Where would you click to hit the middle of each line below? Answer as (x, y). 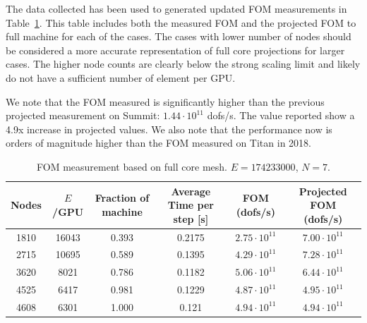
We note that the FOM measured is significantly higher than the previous (165, 101)
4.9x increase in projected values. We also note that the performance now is (169, 129)
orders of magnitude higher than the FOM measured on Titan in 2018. (158, 143)
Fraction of (122, 198)
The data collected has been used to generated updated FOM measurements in (176, 8)
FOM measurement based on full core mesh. (132, 166)
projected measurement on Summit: (83, 115)
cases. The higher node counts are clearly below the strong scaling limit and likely (183, 64)
